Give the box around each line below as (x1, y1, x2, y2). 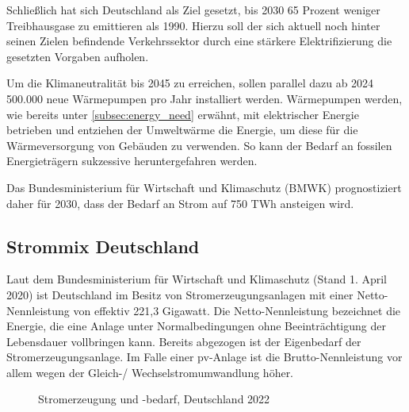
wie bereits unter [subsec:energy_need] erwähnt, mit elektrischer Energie (6, 106, 359, 122)
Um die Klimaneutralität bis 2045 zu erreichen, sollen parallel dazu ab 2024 (6, 75, 374, 91)
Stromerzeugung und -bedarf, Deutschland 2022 (38, 391, 270, 407)
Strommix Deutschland (6, 233, 200, 258)
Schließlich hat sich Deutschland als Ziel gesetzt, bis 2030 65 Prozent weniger (6, 2, 380, 17)
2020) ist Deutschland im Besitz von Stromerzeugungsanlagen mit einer (6, 286, 354, 302)
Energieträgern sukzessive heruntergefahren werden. (6, 152, 258, 169)
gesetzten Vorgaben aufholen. (6, 48, 149, 64)
